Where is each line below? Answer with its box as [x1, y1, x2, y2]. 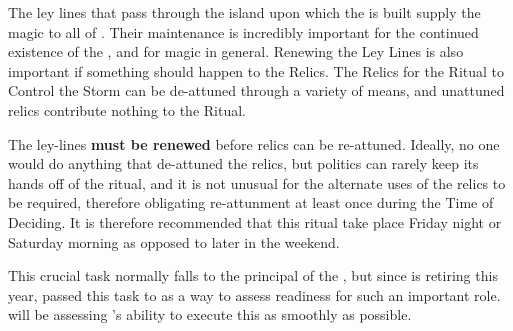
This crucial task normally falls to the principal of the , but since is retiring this [8, 265, 498, 286]
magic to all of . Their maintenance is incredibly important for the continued [8, 21, 479, 42]
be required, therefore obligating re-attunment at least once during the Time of [8, 192, 494, 213]
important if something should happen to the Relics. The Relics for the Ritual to [8, 60, 505, 81]
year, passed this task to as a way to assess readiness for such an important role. [8, 284, 501, 305]
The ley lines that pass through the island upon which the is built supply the [8, 2, 481, 22]
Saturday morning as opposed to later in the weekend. [8, 231, 340, 252]
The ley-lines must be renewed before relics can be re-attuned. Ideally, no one [8, 133, 500, 154]
